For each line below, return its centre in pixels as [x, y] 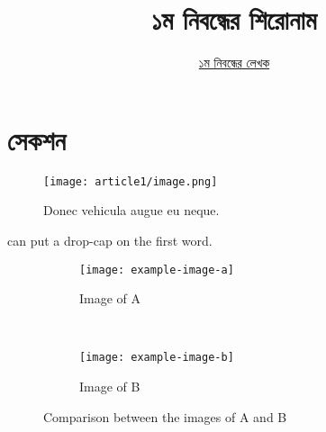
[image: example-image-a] [157, 270]
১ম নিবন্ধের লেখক [234, 63]
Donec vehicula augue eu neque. [131, 210]
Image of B [110, 386]
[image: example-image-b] [157, 358]
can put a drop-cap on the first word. [110, 240]
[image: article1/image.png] [131, 181]
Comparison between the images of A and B [165, 416]
